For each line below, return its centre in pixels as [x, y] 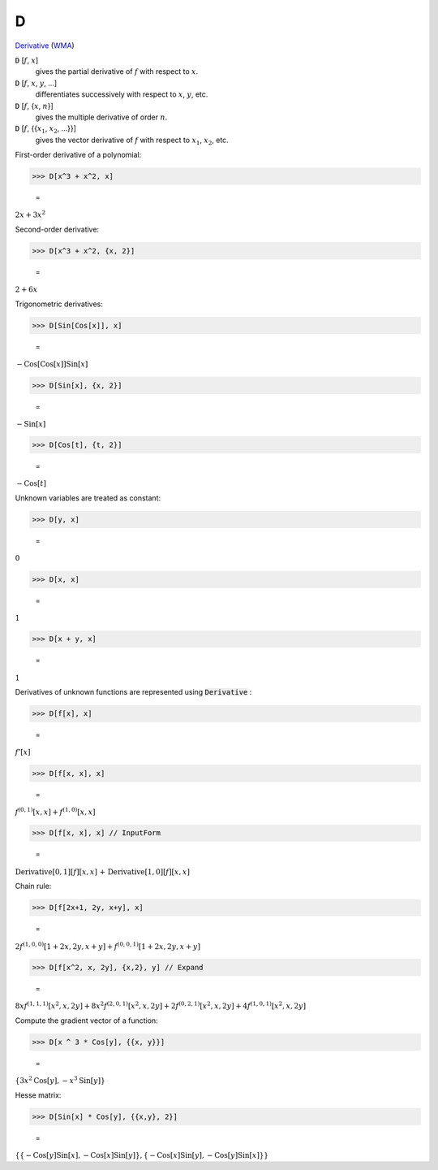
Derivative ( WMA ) [45, 45]
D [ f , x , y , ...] [36, 83]
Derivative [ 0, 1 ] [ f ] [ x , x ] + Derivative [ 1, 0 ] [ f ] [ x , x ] [103, 872]
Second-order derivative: [57, 230]
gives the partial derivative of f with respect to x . [117, 71]
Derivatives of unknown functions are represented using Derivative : [133, 692]
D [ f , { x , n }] [34, 106]
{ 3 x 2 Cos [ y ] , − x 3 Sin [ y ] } [60, 1080]
